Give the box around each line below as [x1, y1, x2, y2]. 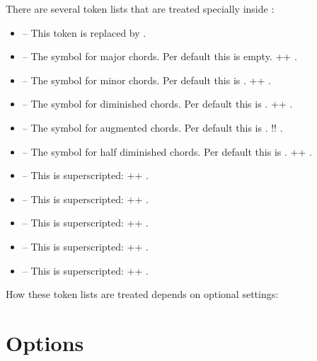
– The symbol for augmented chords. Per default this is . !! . [22, 120, 283, 134]
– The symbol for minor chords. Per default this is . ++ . [22, 72, 271, 87]
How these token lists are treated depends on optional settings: [6, 287, 279, 302]
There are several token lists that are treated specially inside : [6, 1, 275, 16]
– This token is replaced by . [22, 25, 146, 40]
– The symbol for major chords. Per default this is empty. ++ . [22, 49, 297, 64]
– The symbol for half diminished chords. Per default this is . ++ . [22, 144, 312, 159]
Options [6, 328, 84, 357]
